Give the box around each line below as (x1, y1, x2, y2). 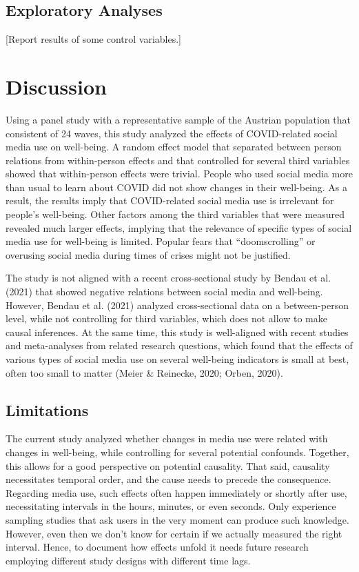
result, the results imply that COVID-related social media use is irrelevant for (6, 193, 334, 208)
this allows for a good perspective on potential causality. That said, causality (6, 458, 330, 473)
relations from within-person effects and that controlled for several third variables (6, 152, 350, 167)
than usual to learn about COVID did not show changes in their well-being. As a (6, 179, 348, 194)
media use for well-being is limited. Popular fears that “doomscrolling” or (6, 234, 316, 248)
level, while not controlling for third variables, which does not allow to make (6, 311, 327, 326)
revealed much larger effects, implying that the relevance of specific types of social (6, 220, 352, 235)
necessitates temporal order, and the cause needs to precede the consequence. (6, 472, 331, 486)
